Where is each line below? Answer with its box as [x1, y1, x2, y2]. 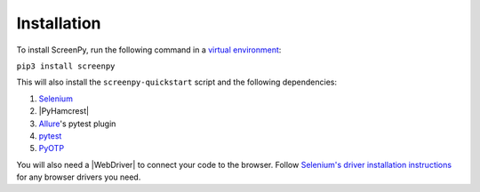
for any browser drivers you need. [16, 172, 141, 182]
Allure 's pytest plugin [38, 118, 116, 129]
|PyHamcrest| [38, 106, 89, 116]
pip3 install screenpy [16, 60, 116, 71]
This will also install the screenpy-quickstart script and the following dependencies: [16, 76, 338, 88]
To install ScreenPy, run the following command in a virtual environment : [16, 44, 282, 55]
